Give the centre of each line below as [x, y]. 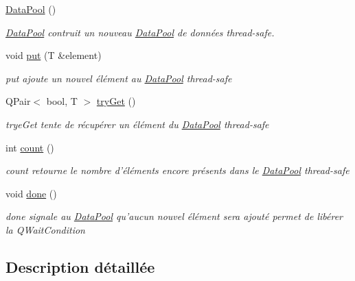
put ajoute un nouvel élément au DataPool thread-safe [119, 78]
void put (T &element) [54, 55]
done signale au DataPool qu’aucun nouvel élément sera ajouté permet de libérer [174, 216]
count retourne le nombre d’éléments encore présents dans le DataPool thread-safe [177, 170]
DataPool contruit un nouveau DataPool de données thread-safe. [140, 32]
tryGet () [116, 101]
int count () [30, 147]
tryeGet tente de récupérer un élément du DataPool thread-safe [137, 124]
